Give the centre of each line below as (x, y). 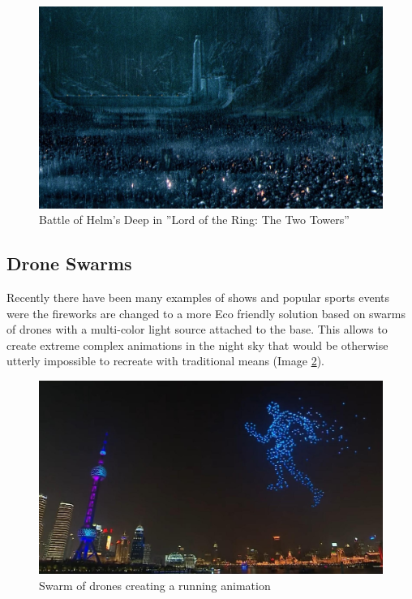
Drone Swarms (69, 263)
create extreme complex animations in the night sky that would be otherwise (197, 345)
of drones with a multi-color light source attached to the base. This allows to (197, 329)
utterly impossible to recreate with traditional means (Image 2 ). (165, 361)
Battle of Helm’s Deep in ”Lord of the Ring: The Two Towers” (194, 220)
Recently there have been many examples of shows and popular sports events (198, 297)
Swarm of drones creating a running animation (155, 585)
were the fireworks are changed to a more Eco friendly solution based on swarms (206, 313)
